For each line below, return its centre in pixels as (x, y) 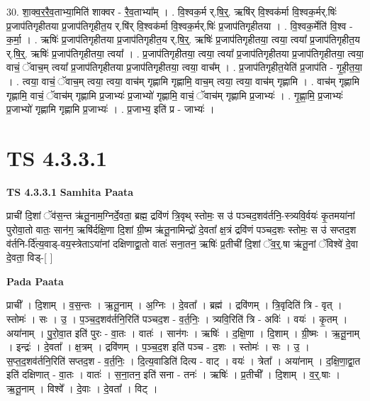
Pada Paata (35, 281)
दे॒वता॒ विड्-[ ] (30, 257)
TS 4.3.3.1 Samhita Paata (70, 191)
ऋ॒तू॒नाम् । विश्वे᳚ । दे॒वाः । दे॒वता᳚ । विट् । (82, 388)
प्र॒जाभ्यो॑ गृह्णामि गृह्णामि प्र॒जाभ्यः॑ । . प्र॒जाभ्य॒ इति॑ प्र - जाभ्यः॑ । (111, 109)
